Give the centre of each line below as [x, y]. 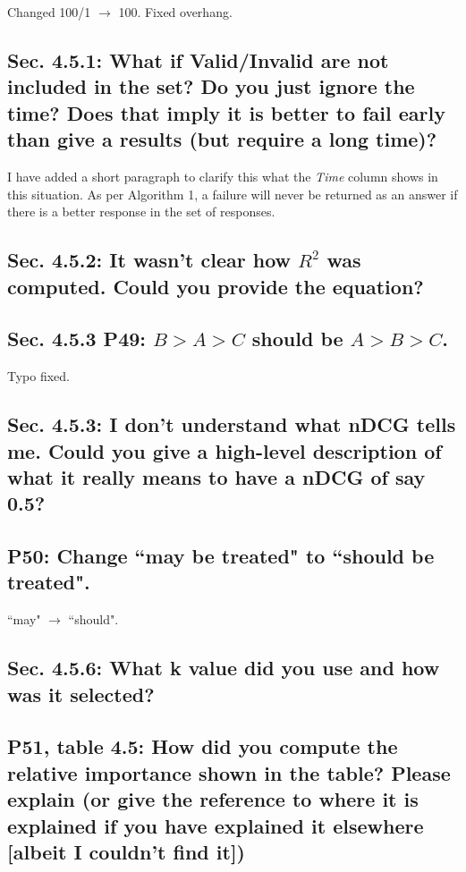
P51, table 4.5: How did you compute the [203, 746]
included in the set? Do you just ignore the [211, 86]
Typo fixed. [39, 376]
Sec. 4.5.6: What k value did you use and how [224, 668]
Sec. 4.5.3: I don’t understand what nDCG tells [232, 424]
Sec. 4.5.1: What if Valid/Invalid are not [198, 59]
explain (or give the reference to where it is [213, 799]
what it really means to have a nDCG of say [216, 476]
